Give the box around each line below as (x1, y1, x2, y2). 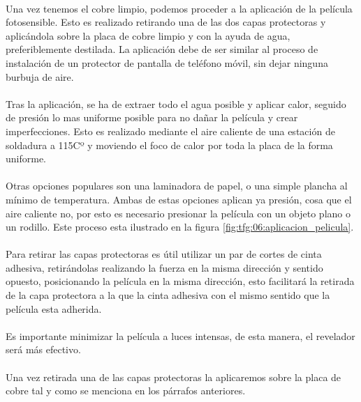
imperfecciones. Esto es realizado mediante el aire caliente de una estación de (6, 123, 335, 138)
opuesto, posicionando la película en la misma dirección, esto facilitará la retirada (6, 274, 355, 288)
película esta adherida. (6, 301, 102, 316)
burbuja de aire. (6, 69, 74, 84)
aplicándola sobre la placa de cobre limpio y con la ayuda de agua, (6, 28, 290, 42)
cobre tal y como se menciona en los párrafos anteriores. (6, 383, 246, 398)
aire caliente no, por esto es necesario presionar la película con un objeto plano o (6, 206, 351, 220)
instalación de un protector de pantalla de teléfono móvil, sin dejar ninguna (6, 55, 328, 70)
